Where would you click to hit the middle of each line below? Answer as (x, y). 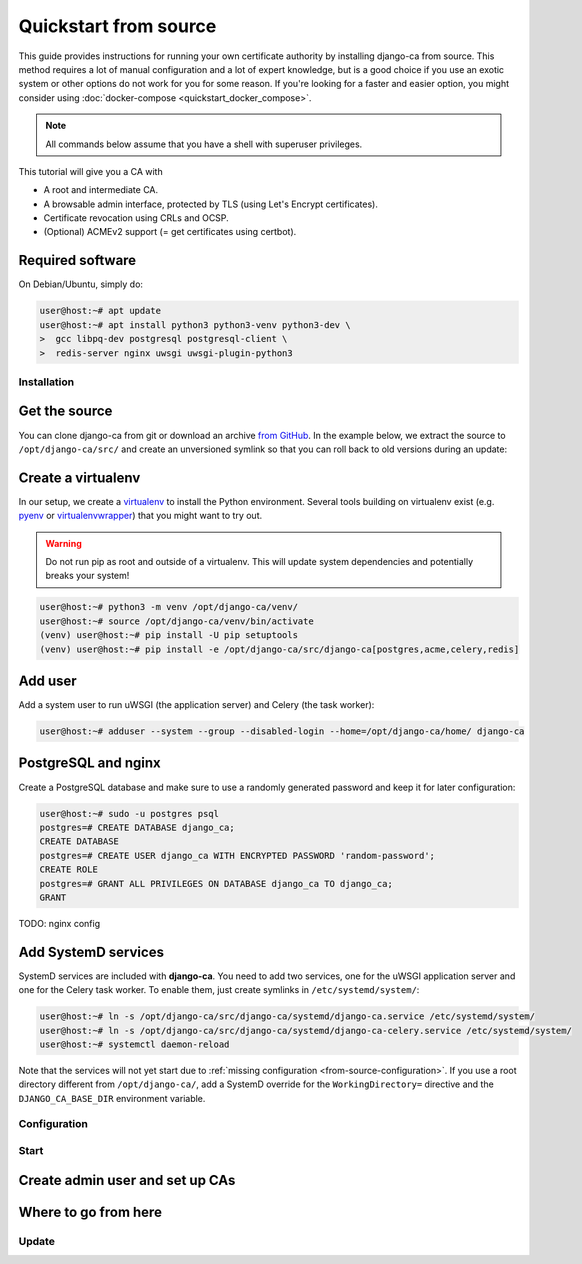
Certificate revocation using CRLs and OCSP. (136, 218)
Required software (77, 260)
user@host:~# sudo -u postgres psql (129, 813)
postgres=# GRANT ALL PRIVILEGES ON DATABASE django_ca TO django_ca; (216, 883)
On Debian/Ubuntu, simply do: (81, 284)
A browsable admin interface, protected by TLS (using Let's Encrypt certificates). (211, 204)
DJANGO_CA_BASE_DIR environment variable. (112, 1098)
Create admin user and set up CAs (127, 1180)
